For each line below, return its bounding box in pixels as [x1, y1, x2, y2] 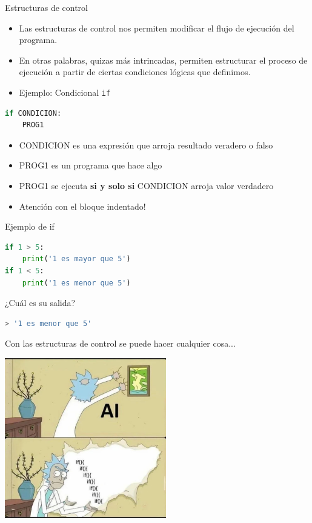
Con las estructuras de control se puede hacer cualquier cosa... [5, 337, 236, 350]
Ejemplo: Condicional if [19, 85, 111, 98]
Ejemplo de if [5, 220, 55, 233]
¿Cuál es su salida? [5, 296, 76, 309]
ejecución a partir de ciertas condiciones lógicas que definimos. [19, 65, 251, 78]
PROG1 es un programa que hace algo [19, 159, 162, 172]
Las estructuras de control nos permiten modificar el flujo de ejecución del [19, 21, 294, 34]
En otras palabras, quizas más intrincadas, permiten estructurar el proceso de [19, 53, 308, 66]
